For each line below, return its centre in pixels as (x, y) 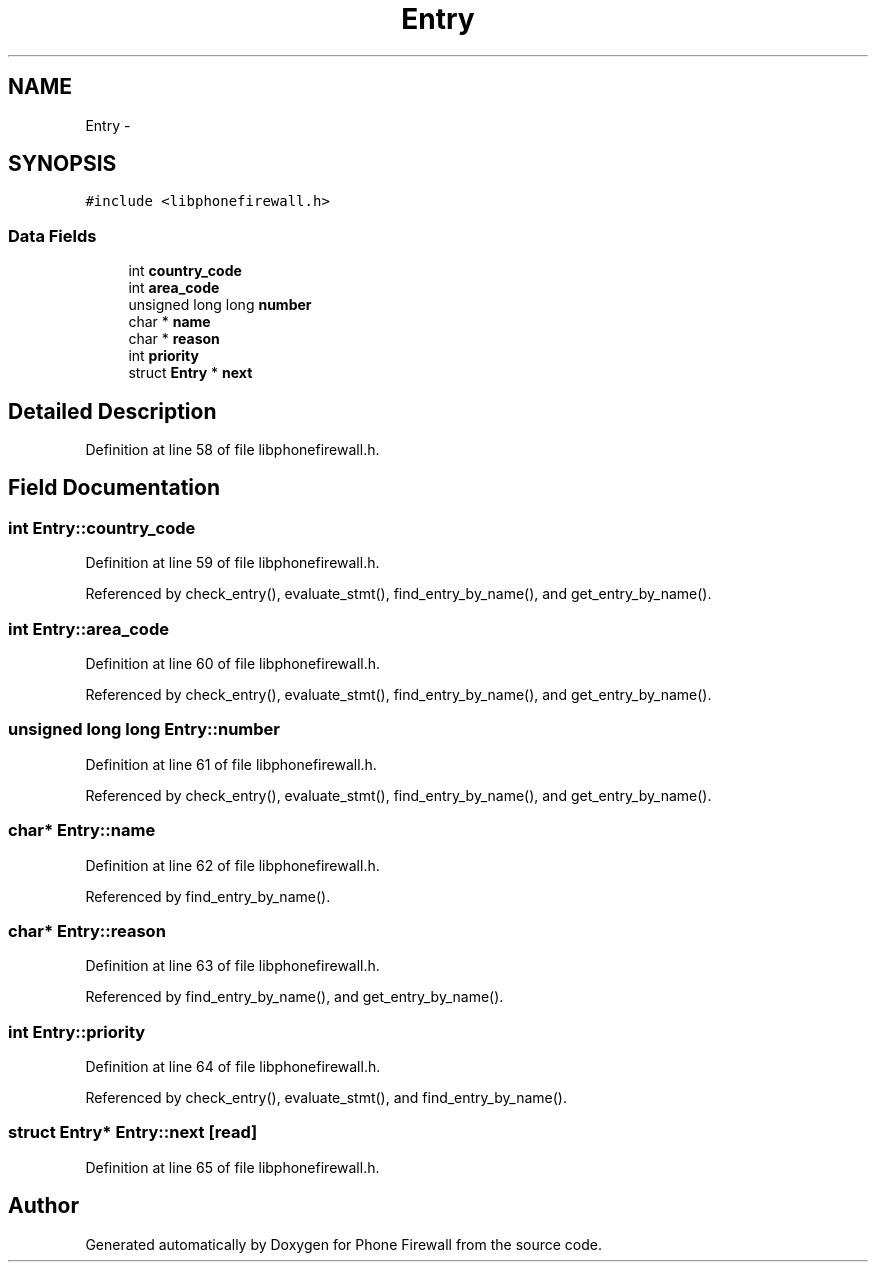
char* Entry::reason (87, 930)
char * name (169, 322)
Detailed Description (112, 411)
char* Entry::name (82, 830)
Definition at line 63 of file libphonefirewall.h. (232, 966)
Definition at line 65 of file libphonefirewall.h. (232, 1167)
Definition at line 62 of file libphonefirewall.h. (232, 865)
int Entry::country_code (102, 527)
